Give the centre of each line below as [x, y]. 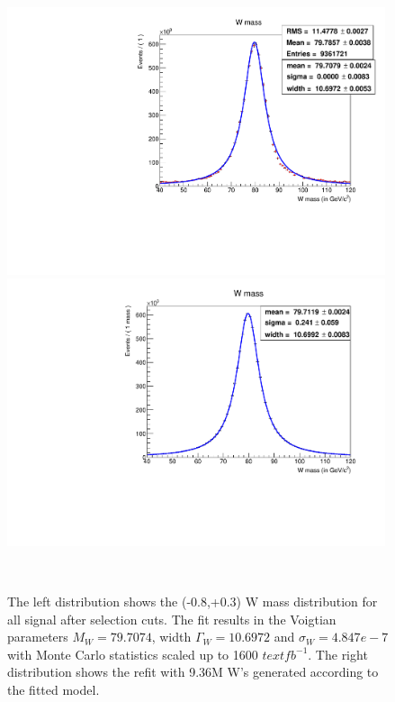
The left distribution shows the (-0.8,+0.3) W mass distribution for [193, 602]
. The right [338, 654]
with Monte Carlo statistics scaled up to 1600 [133, 654]
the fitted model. [54, 690]
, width [171, 637]
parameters [38, 637]
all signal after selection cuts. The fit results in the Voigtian [172, 619]
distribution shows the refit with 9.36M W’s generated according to [193, 672]
